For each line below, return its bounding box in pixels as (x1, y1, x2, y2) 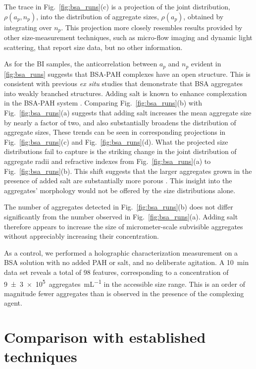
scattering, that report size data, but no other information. (4, 42, 183, 52)
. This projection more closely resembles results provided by (61, 22, 243, 32)
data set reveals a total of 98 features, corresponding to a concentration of (4, 266, 229, 277)
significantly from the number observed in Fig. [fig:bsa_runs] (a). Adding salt (4, 211, 238, 221)
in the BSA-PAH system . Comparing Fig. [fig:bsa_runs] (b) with (4, 98, 203, 108)
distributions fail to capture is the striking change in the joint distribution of (4, 146, 237, 157)
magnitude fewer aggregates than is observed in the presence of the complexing (4, 288, 244, 298)
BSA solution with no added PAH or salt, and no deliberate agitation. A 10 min (4, 257, 249, 267)
